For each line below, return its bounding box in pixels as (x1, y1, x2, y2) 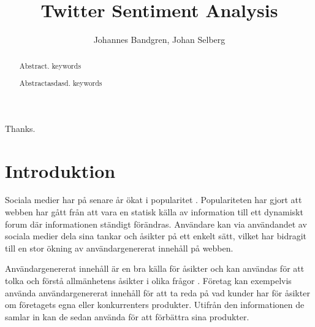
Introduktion (5, 158, 116, 183)
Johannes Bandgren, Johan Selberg (93, 33, 226, 46)
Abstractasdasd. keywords (19, 78, 102, 88)
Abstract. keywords (19, 60, 82, 71)
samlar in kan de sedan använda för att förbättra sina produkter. (5, 310, 249, 323)
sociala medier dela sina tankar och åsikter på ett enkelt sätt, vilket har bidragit (5, 229, 307, 242)
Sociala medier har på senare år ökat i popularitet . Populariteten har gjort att (5, 193, 302, 206)
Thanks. (5, 121, 36, 134)
